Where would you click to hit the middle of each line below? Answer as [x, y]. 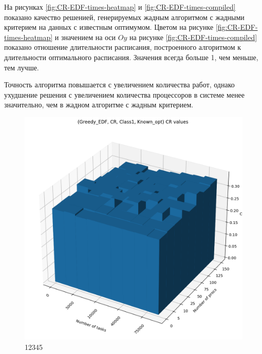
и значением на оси [85, 37]
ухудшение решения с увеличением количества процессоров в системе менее [125, 94]
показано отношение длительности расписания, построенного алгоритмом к [123, 47]
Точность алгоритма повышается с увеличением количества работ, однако [119, 85]
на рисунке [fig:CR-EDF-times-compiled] [193, 37]
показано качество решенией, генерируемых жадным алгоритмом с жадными [124, 17]
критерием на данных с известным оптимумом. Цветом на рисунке [109, 27]
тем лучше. [22, 67]
